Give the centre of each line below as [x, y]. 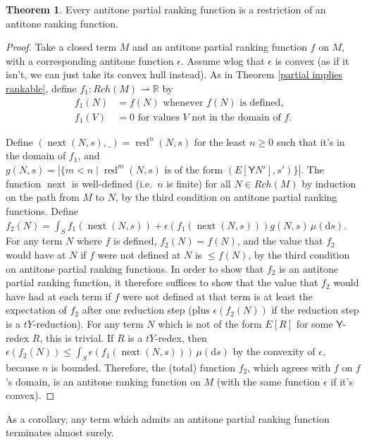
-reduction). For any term [88, 323]
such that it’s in [311, 141]
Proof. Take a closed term [61, 47]
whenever [183, 103]
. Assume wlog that [223, 60]
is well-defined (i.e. [112, 183]
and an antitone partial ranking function [220, 47]
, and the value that [280, 241]
